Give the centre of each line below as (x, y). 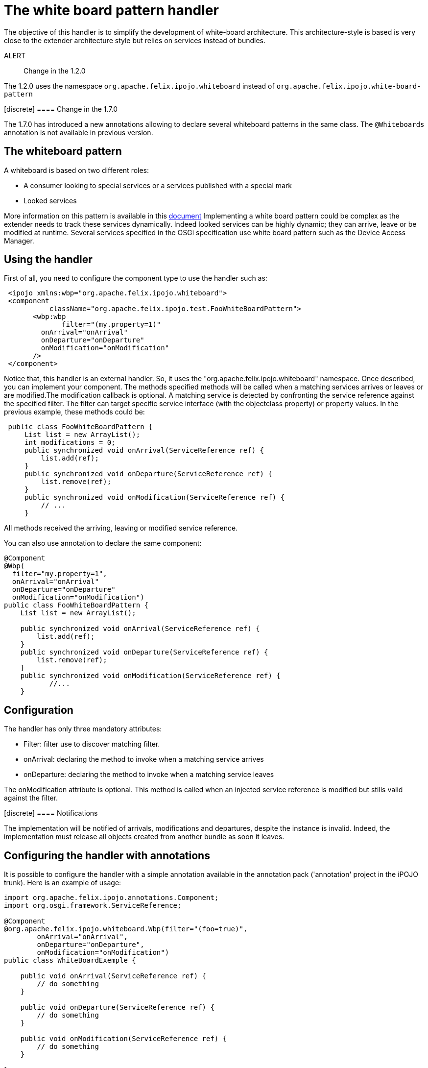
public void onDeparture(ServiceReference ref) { (117, 1007)
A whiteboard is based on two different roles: (77, 170)
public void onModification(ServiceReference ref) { (124, 1039)
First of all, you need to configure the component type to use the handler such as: (136, 278)
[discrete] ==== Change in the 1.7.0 (61, 109)
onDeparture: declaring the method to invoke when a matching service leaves (149, 775)
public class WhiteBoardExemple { (70, 960)
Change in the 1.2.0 (55, 71)
